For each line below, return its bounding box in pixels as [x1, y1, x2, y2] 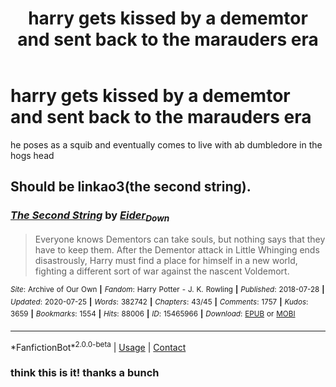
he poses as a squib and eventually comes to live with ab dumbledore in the [10, 138, 323, 151]
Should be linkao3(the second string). [10, 178, 252, 196]
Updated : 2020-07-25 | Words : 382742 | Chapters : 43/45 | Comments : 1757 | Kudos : [10, 297, 309, 307]
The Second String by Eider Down [10, 208, 170, 224]
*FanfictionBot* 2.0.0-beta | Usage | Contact [10, 339, 187, 353]
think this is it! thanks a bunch [10, 366, 160, 380]
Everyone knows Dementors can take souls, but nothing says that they [34, 233, 326, 245]
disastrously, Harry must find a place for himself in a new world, [34, 254, 298, 266]
